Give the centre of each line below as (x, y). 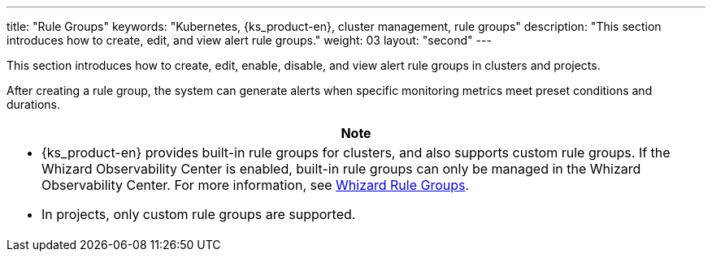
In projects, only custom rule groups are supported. (199, 214)
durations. (34, 104)
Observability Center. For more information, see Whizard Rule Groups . (256, 185)
